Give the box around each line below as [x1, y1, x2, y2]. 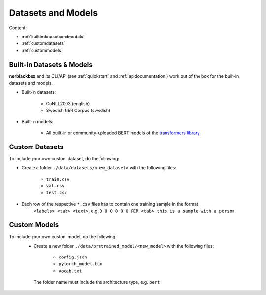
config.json [58, 254, 87, 260]
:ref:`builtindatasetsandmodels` [21, 34, 85, 39]
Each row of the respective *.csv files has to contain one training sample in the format [21, 201, 198, 207]
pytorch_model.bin [58, 261, 103, 267]
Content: [9, 25, 27, 31]
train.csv [46, 176, 70, 182]
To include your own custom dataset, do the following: [9, 155, 119, 161]
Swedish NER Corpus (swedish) [46, 108, 111, 113]
